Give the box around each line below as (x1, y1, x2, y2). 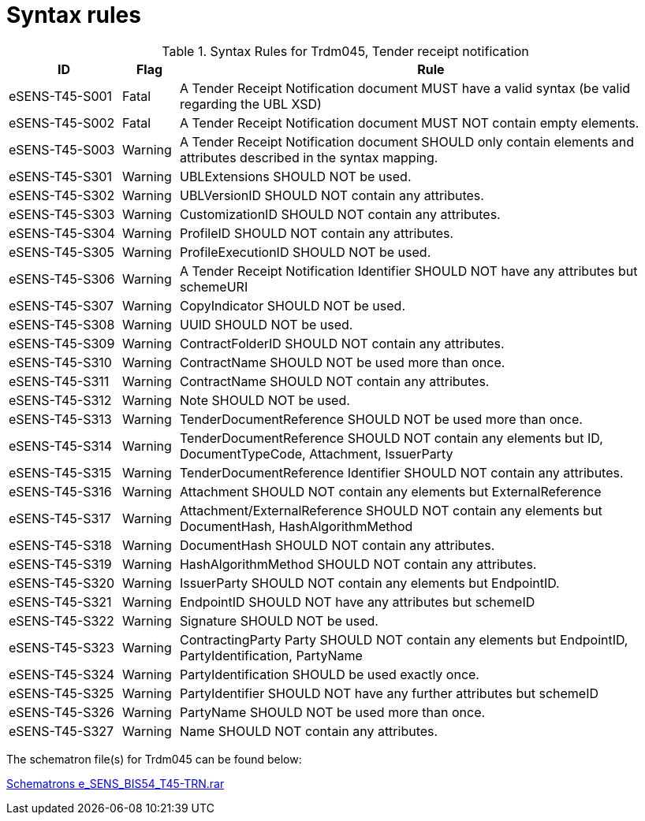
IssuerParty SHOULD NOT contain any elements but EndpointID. (179, 574, 560, 591)
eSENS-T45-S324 (9, 666, 115, 682)
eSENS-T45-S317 (9, 510, 111, 526)
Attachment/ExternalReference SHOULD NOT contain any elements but (179, 502, 602, 518)
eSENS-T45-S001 (9, 87, 113, 104)
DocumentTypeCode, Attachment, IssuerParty (179, 445, 453, 462)
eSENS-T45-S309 (9, 335, 115, 351)
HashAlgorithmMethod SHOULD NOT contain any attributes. (179, 555, 537, 572)
